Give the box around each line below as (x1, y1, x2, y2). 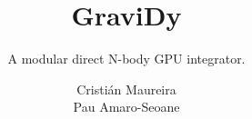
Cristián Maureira (76, 79, 176, 98)
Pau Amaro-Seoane (73, 97, 180, 116)
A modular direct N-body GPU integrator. (7, 49, 246, 68)
